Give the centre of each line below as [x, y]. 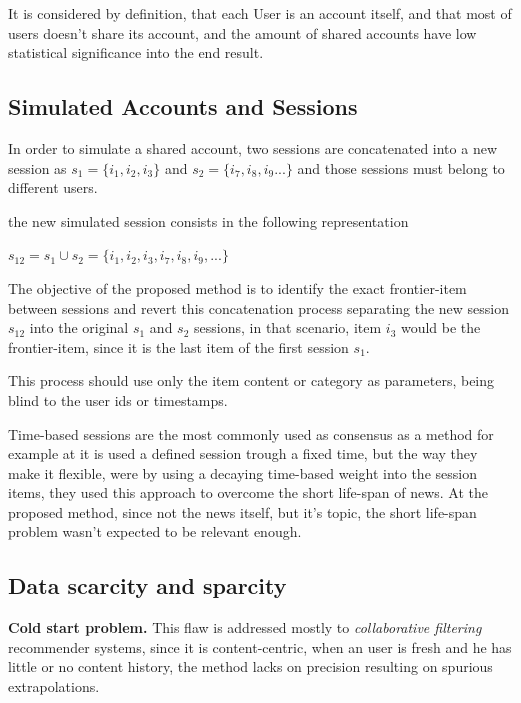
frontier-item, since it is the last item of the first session [178, 346]
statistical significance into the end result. [136, 52]
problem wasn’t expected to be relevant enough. [155, 531]
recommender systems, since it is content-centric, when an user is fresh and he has [260, 646]
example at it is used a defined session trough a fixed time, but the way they [243, 453]
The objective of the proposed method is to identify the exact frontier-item [237, 287]
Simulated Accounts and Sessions [183, 106]
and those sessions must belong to [401, 167]
